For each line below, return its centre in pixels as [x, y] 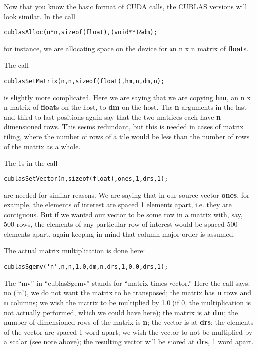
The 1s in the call [31, 163]
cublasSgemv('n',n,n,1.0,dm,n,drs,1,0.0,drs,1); [86, 267]
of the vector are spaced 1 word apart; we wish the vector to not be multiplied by [128, 331]
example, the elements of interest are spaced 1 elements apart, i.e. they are [118, 205]
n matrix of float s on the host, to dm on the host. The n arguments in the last [125, 107]
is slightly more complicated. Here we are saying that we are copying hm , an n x [127, 97]
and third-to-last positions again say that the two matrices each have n [112, 116]
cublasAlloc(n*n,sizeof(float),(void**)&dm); [81, 33]
